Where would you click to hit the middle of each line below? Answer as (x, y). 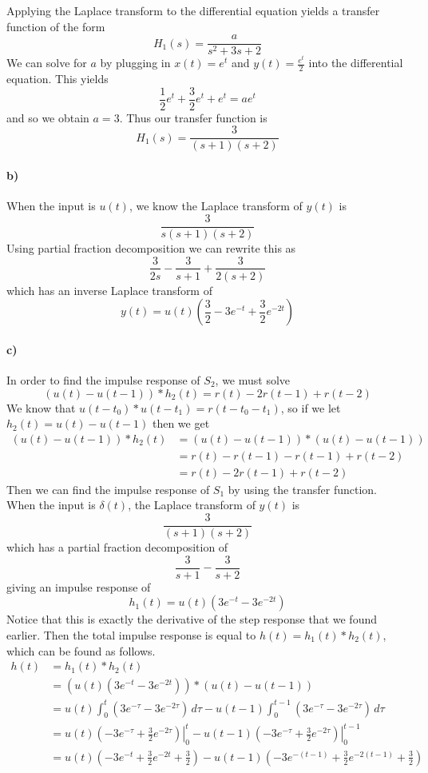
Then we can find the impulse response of (108, 489)
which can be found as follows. (81, 650)
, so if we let (311, 407)
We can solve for (47, 63)
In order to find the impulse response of (103, 379)
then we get (181, 423)
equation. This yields (57, 79)
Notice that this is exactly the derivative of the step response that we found (192, 619)
